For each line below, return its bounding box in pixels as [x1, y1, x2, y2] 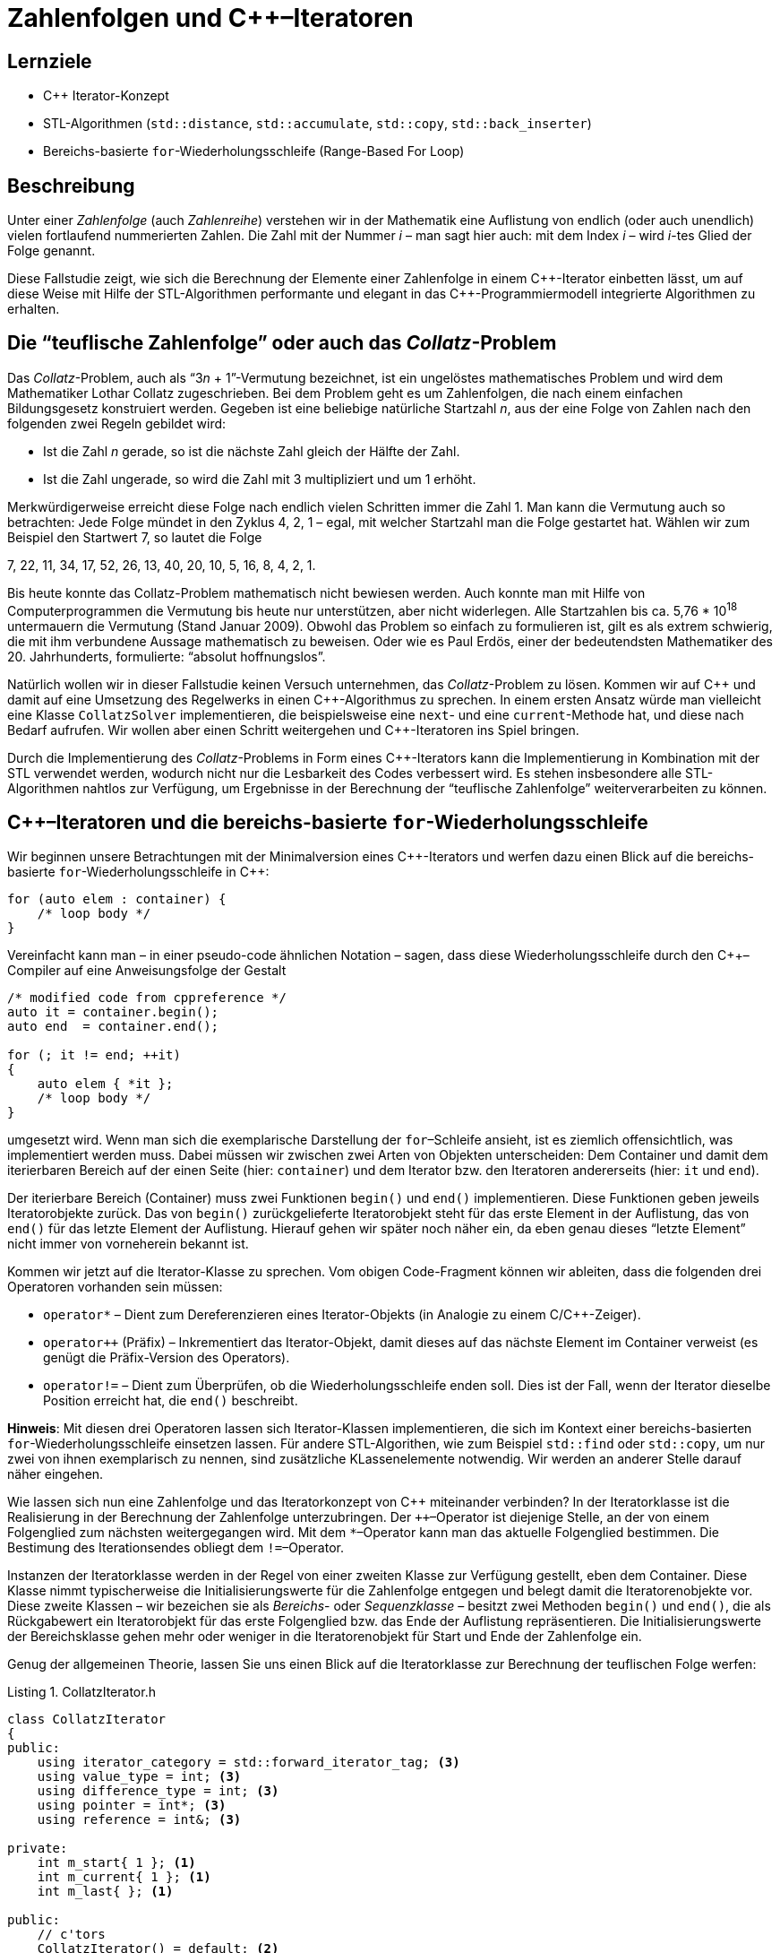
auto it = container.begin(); [7, 1005, 219, 1020]
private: [7, 1841, 68, 1856]
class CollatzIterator [7, 1712, 167, 1727]
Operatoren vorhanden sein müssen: [7, 1279, 223, 1295]
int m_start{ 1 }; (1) [37, 1855, 196, 1871]
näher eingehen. [7, 1466, 104, 1482]
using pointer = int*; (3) [37, 1798, 227, 1813]
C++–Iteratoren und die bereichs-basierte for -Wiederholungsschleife [7, 810, 648, 834]
